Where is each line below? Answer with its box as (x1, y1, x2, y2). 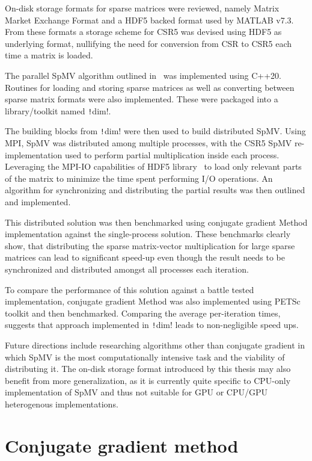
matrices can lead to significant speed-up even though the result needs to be (5, 251, 285, 264)
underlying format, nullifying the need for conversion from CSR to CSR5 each (5, 37, 292, 49)
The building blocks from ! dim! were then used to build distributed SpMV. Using (5, 125, 306, 137)
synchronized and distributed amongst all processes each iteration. (5, 263, 249, 275)
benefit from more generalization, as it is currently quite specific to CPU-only (5, 374, 291, 386)
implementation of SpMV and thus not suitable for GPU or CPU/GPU (5, 386, 268, 398)
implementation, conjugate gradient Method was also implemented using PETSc (5, 295, 301, 308)
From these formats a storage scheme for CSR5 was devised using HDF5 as (5, 25, 282, 38)
